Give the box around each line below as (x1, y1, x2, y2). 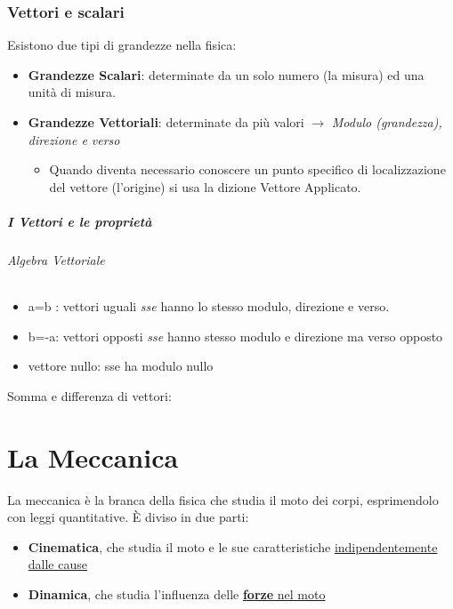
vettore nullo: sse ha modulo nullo (28, 357, 214, 375)
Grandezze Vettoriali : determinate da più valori (28, 113, 304, 131)
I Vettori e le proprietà (7, 212, 152, 230)
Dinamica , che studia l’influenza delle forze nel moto (28, 585, 326, 604)
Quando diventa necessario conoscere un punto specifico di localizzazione (49, 160, 446, 179)
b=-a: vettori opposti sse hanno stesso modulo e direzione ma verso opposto (28, 326, 443, 345)
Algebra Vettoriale (7, 250, 105, 268)
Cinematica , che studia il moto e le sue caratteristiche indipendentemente (28, 537, 438, 556)
